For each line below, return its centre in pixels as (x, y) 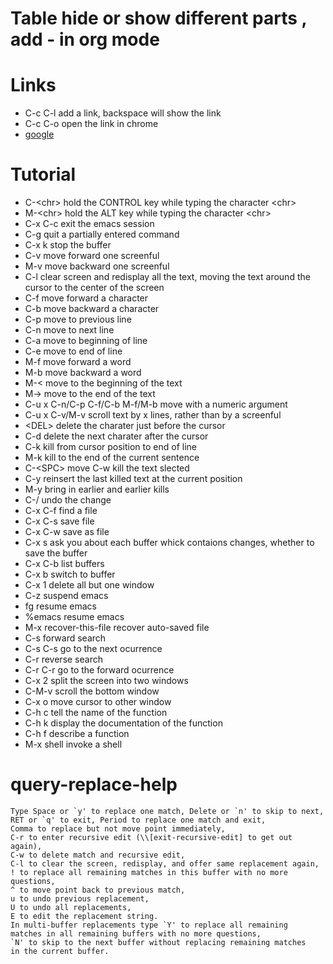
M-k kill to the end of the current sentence (112, 458)
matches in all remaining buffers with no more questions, (136, 934)
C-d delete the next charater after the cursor (116, 436)
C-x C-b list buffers (64, 564)
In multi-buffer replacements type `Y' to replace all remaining (149, 925)
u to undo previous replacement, (80, 899)
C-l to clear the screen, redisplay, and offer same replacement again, (165, 864)
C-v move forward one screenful (92, 256)
